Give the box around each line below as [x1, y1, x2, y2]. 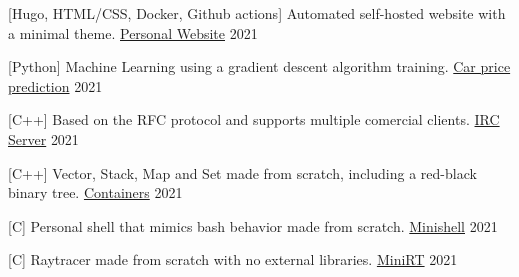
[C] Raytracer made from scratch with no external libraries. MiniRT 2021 [8, 249, 458, 270]
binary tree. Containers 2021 [8, 182, 183, 203]
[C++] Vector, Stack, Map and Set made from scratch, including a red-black [8, 162, 477, 183]
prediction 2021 [8, 75, 103, 96]
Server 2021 [8, 128, 79, 149]
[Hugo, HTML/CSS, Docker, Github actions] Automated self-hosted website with [8, 3, 506, 23]
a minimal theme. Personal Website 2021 [8, 22, 258, 43]
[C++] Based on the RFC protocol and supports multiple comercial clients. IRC [8, 109, 500, 130]
